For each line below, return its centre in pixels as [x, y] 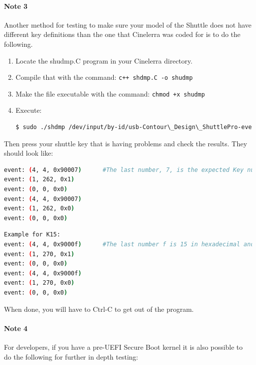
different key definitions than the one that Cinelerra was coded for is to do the [122, 34]
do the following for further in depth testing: [71, 356]
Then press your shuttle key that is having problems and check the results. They [126, 143]
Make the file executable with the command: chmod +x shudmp [110, 93]
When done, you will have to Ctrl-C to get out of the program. [99, 309]
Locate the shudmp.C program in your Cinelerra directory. [104, 60]
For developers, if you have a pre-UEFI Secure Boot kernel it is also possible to [123, 347]
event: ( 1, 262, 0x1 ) [39, 180]
